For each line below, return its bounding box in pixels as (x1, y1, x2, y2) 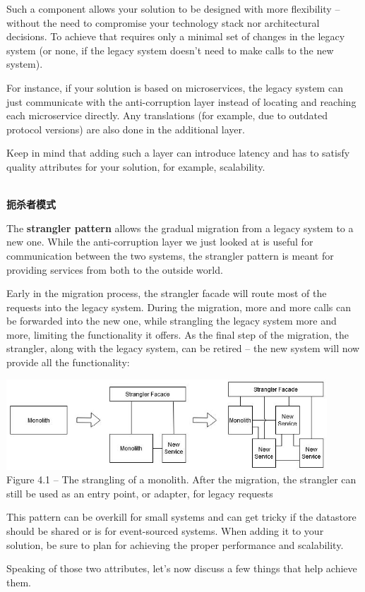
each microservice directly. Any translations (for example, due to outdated (6, 108, 328, 123)
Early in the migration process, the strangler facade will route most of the (6, 286, 327, 301)
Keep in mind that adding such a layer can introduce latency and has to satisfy (6, 145, 350, 160)
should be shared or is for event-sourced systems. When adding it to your (6, 524, 324, 538)
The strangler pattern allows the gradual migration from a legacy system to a (6, 220, 354, 235)
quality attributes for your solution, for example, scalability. (6, 159, 265, 174)
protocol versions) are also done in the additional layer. (6, 121, 245, 136)
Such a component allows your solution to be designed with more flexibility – (6, 1, 340, 16)
